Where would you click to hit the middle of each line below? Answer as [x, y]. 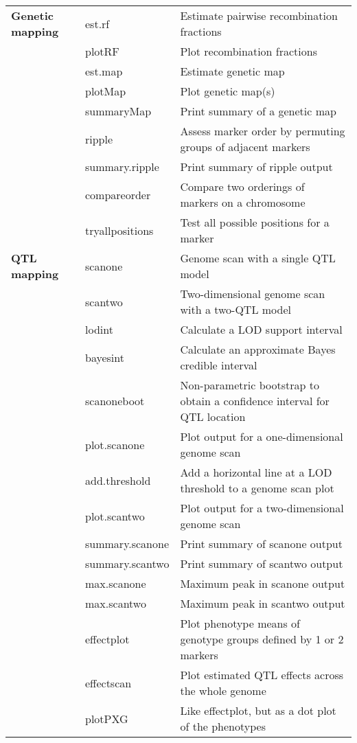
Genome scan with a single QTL [258, 258]
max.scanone [116, 583]
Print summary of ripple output [256, 167]
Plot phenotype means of [240, 623]
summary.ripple [122, 167]
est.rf [97, 23]
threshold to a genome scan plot [257, 488]
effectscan [108, 683]
